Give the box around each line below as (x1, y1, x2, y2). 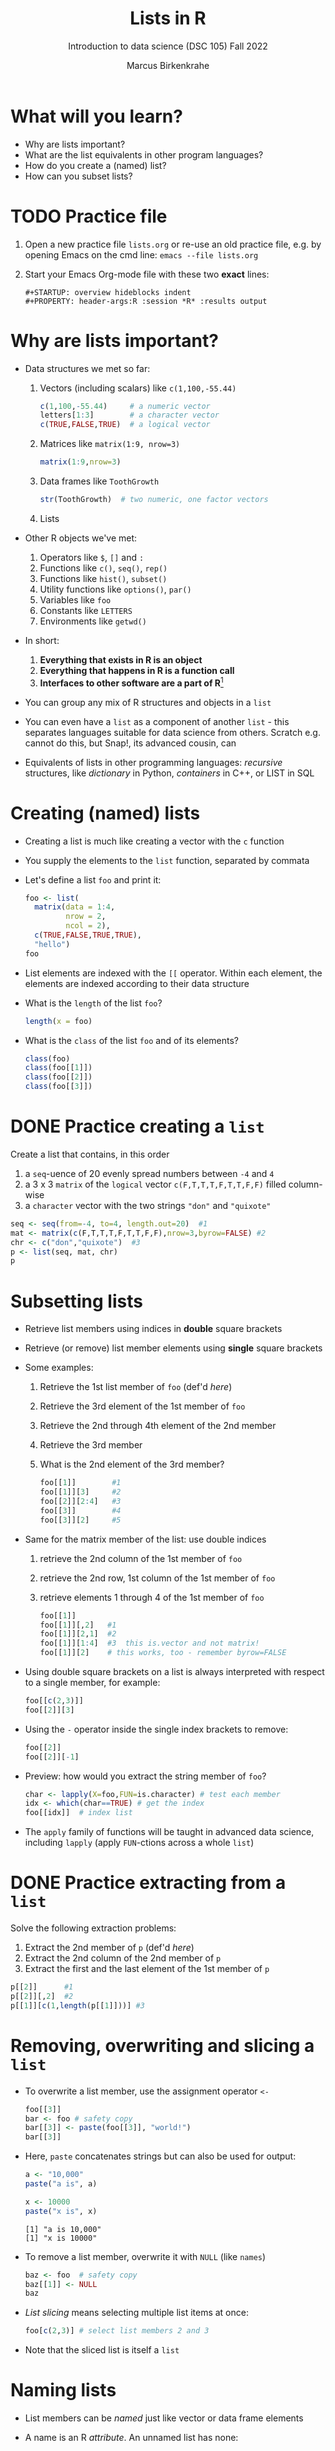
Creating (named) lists (10, 802, 201, 824)
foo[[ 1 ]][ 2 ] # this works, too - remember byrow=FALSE (39, 1648, 287, 1658)
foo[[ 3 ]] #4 (39, 1505, 122, 1516)
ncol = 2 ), (65, 921, 111, 931)
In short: (24, 634, 60, 646)
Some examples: (24, 1362, 94, 1374)
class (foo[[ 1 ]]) (24, 1063, 93, 1073)
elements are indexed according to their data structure (24, 977, 250, 989)
